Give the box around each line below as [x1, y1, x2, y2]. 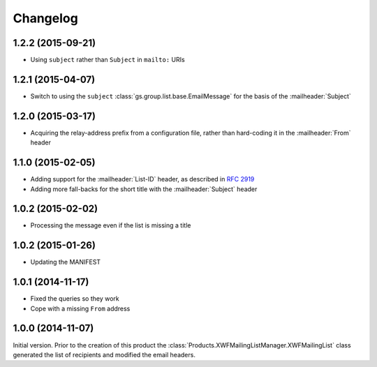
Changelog [13, 10, 78, 26]
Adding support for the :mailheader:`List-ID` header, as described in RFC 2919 [30, 175, 255, 183]
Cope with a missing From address [30, 304, 131, 313]
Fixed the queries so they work [30, 294, 119, 303]
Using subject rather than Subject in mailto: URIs [30, 56, 185, 64]
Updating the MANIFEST [30, 258, 101, 267]
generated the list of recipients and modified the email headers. [13, 350, 195, 359]
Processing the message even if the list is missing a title [30, 221, 191, 230]
